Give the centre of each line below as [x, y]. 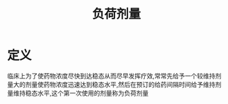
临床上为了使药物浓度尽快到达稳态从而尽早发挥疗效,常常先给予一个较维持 [112, 76]
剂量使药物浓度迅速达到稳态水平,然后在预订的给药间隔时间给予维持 [121, 84]
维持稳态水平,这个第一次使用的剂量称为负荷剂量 [81, 93]
